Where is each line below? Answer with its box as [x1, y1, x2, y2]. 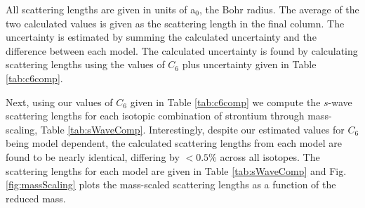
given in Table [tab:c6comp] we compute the [130, 94, 321, 109]
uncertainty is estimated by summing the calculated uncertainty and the [6, 30, 317, 44]
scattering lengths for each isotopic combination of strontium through [6, 108, 305, 123]
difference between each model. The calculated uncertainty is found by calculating [6, 43, 358, 58]
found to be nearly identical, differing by [6, 149, 180, 164]
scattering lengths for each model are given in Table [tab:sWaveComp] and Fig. [6, 163, 347, 178]
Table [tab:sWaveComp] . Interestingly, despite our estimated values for [40, 122, 345, 136]
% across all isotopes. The [208, 149, 320, 164]
